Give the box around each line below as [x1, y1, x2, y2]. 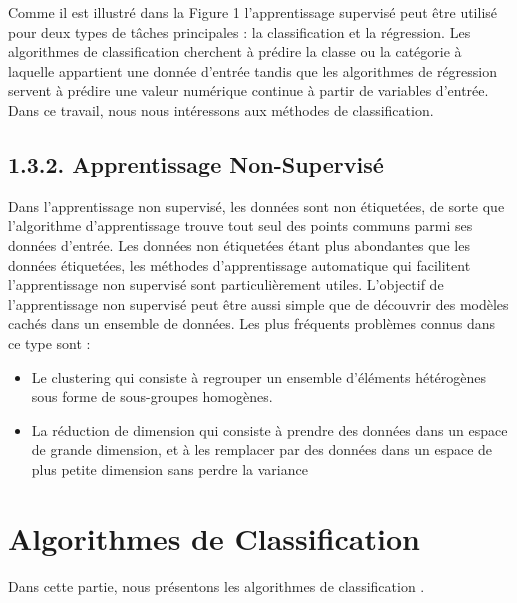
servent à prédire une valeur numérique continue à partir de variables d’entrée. [8, 80, 489, 101]
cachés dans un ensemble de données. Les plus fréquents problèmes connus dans [8, 313, 496, 334]
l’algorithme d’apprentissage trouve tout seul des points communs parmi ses [8, 215, 473, 236]
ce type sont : [8, 332, 91, 353]
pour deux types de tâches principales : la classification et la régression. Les [8, 21, 471, 42]
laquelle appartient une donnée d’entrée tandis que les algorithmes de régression [8, 60, 498, 81]
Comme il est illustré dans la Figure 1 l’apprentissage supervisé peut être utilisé [8, 2, 498, 22]
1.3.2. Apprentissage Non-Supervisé [8, 148, 384, 179]
